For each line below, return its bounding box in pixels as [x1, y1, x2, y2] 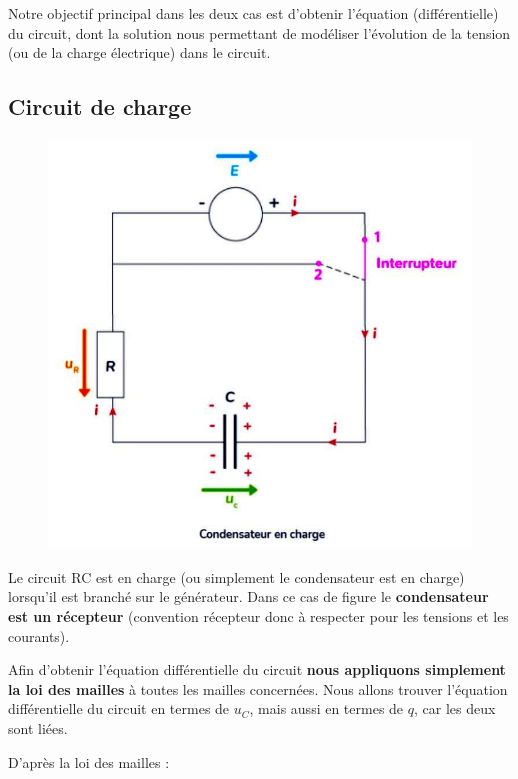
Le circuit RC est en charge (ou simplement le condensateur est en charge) [8, 566, 465, 587]
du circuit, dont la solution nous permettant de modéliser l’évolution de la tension [8, 22, 511, 43]
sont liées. [8, 717, 68, 738]
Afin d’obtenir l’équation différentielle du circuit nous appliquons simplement [8, 659, 506, 680]
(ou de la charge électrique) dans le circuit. [8, 42, 271, 63]
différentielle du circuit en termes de [8, 698, 230, 719]
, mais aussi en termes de [249, 698, 404, 719]
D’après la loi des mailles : [8, 751, 170, 772]
